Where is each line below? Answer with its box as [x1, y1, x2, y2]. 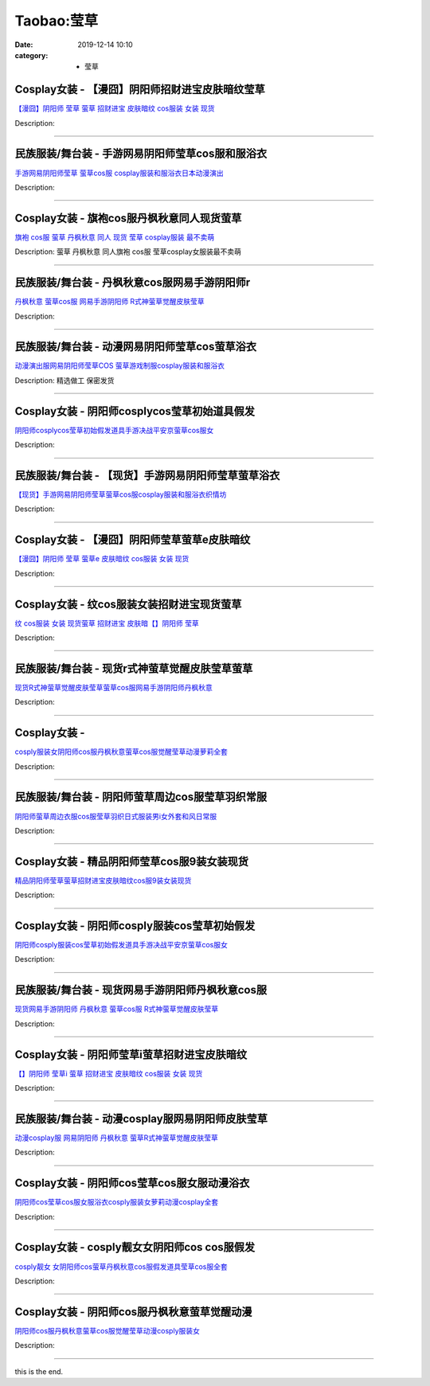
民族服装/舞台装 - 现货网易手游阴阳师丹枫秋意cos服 [14, 983, 267, 997]
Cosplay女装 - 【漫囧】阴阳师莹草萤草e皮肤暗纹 [14, 533, 251, 547]
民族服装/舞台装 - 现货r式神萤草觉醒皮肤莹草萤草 [14, 662, 253, 675]
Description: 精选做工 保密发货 [14, 375, 115, 385]
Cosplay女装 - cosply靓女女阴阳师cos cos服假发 [14, 1240, 256, 1254]
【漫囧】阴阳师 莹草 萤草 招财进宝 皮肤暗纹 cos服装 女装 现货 [14, 103, 215, 113]
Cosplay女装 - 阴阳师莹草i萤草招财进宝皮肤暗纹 [14, 1048, 248, 1061]
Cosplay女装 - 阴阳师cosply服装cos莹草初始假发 [14, 919, 256, 932]
